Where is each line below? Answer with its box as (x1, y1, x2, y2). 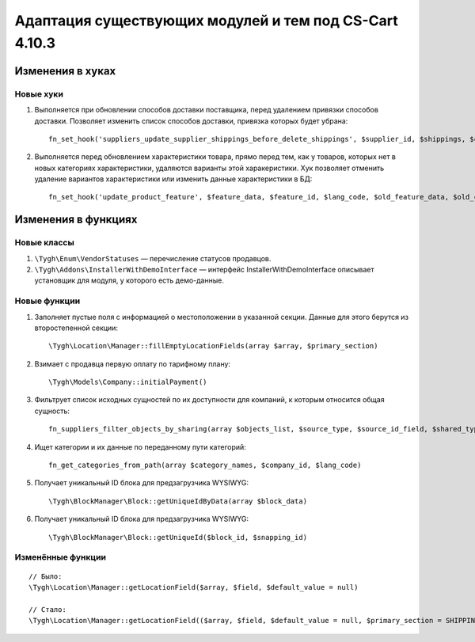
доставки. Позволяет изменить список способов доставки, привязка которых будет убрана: (34, 116, 348, 126)
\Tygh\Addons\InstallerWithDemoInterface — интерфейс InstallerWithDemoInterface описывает (34, 265, 374, 274)
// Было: (28, 572, 63, 581)
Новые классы (14, 237, 74, 249)
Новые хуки (14, 88, 63, 99)
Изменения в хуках (14, 64, 116, 78)
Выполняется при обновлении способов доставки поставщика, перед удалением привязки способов (34, 105, 379, 115)
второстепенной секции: (34, 323, 119, 332)
